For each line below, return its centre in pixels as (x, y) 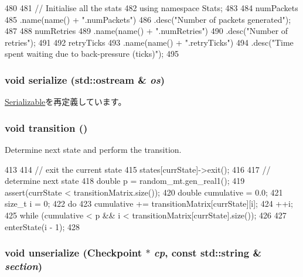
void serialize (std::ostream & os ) (85, 79)
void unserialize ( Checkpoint (74, 253)
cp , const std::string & (208, 253)
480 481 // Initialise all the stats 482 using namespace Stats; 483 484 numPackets (151, 8)
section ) (24, 266)
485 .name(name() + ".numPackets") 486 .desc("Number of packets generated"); (148, 19)
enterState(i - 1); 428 (42, 226)
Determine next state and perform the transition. (93, 149)
